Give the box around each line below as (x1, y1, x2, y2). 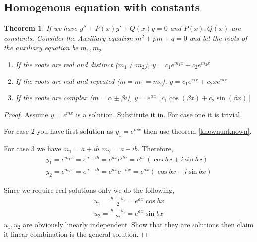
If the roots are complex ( (15, 92, 93, 103)
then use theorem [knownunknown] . (143, 126, 252, 136)
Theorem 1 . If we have (4, 23, 77, 33)
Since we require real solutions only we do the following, (4, 184, 175, 195)
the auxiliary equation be (4, 42, 78, 53)
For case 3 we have (4, 143, 61, 154)
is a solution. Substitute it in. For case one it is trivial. (76, 109, 242, 119)
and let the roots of (189, 32, 247, 43)
